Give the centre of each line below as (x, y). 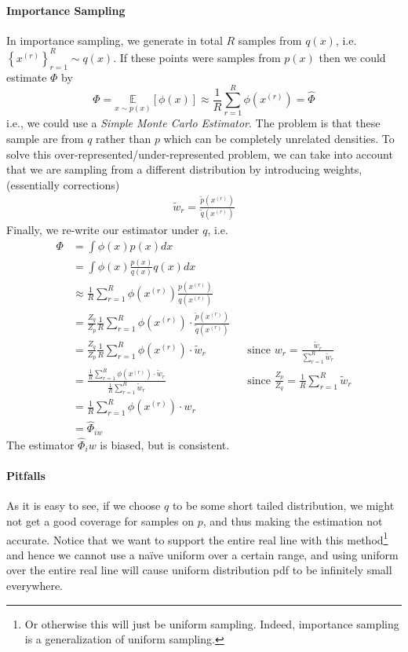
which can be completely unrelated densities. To (279, 138)
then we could (352, 57)
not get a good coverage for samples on (100, 521)
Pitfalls (26, 476)
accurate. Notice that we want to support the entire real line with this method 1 (197, 538)
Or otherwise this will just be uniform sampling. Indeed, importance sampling (212, 623)
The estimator (40, 445)
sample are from (45, 138)
